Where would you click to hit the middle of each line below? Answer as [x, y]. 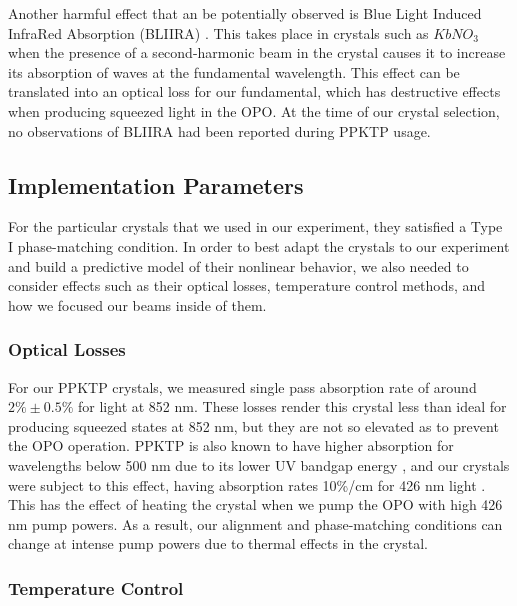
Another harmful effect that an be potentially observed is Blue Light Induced [245, 13]
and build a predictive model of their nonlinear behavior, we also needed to [238, 265]
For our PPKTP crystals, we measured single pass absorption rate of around [242, 386]
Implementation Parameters [156, 184]
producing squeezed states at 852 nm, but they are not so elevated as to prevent [253, 425]
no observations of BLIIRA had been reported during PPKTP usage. [219, 130]
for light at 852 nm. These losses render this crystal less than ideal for [292, 406]
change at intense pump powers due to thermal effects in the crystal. [218, 543]
